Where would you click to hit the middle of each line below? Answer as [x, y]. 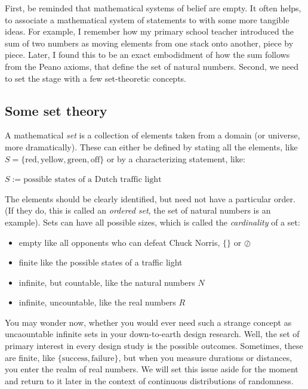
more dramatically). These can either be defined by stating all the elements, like [151, 146]
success [75, 358]
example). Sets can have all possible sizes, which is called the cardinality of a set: [153, 222]
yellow [52, 160]
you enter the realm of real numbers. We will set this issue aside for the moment [152, 369]
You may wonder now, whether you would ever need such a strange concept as [148, 322]
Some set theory [56, 110]
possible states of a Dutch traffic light [93, 180]
